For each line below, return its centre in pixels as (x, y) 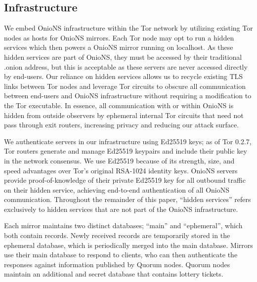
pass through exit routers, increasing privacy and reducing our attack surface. (122, 125)
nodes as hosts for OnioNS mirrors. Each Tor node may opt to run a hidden (119, 37)
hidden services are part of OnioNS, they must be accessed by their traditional (123, 57)
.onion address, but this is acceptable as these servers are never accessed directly (126, 66)
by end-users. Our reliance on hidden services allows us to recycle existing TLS (124, 76)
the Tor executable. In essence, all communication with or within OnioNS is (119, 105)
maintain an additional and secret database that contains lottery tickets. (114, 274)
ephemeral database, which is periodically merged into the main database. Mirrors (128, 245)
